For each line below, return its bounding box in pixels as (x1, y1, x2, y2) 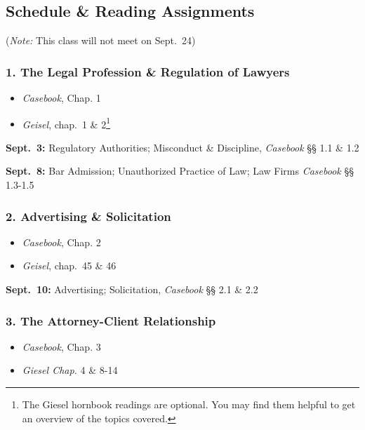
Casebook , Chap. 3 (22, 339, 101, 354)
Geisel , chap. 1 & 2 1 (22, 114, 111, 131)
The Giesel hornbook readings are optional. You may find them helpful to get (22, 397, 356, 412)
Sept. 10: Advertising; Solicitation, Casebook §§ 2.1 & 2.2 (6, 282, 258, 297)
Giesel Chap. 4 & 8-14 (22, 363, 118, 377)
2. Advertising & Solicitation (6, 207, 171, 224)
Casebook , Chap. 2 (22, 234, 101, 249)
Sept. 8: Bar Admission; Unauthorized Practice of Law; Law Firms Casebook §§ (6, 163, 354, 178)
